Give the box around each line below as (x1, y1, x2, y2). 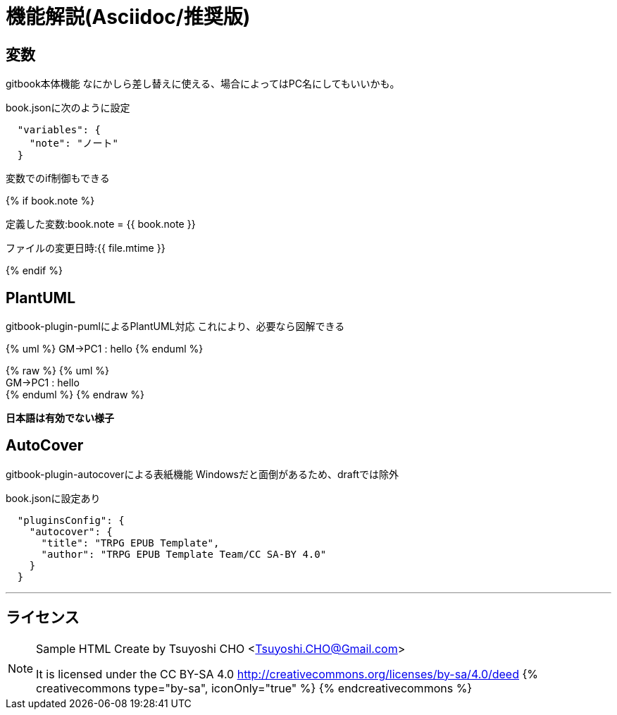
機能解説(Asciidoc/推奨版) (6, 5, 251, 29)
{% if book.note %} (6, 195, 95, 207)
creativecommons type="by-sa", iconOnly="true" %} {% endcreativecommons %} (36, 680, 473, 695)
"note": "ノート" (29, 137, 119, 149)
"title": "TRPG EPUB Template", (41, 537, 220, 549)
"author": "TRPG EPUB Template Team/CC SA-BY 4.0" (41, 548, 327, 560)
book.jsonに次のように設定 (6, 102, 130, 114)
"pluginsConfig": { (17, 514, 125, 526)
